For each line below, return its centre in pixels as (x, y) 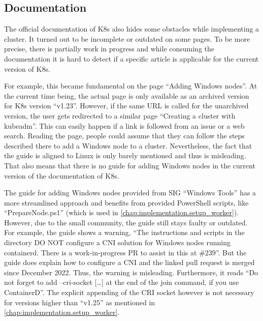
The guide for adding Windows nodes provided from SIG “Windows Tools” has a (130, 193)
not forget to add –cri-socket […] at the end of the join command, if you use (122, 282)
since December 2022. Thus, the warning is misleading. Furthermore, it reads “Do (131, 272)
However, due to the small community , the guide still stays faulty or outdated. (126, 222)
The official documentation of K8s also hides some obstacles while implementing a (132, 29)
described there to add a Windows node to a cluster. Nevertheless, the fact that (128, 145)
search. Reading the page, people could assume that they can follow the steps (124, 136)
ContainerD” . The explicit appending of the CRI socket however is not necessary (129, 292)
